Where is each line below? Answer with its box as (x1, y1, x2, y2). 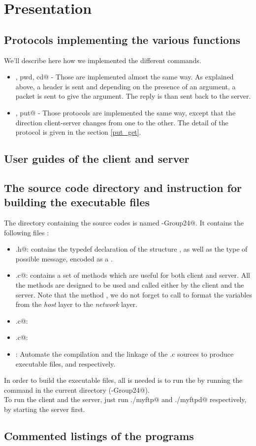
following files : (4, 227, 49, 237)
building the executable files (4, 194, 150, 210)
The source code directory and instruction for (4, 180, 242, 195)
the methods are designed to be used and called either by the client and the (15, 280, 244, 290)
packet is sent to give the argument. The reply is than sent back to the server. (15, 91, 251, 101)
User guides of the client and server (4, 151, 190, 166)
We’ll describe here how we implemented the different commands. (4, 55, 201, 65)
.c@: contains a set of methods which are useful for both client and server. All (15, 270, 250, 280)
